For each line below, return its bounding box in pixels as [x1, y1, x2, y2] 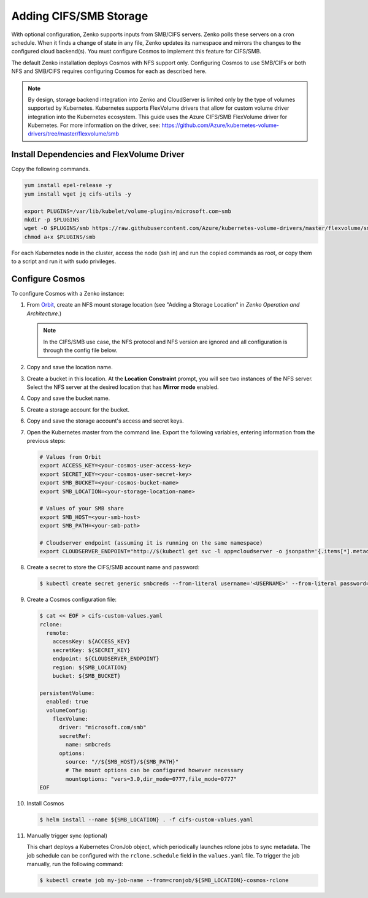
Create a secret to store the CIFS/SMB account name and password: [26, 564, 200, 571]
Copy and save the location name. [26, 364, 113, 371]
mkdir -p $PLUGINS [24, 216, 80, 223]
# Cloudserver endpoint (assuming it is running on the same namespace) [39, 539, 263, 546]
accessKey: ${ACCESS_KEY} [52, 638, 131, 645]
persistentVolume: [39, 689, 95, 696]
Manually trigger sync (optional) [26, 832, 107, 840]
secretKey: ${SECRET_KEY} [52, 647, 131, 653]
